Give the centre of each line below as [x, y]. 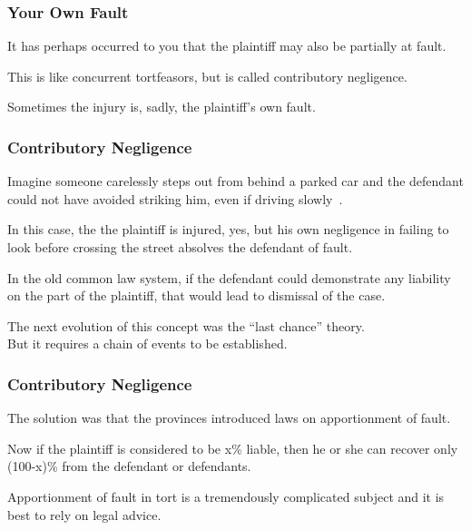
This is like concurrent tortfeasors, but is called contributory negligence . [207, 76]
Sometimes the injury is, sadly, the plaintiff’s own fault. [162, 107]
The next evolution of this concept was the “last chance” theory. [186, 325]
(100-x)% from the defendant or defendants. [129, 466]
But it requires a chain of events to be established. [147, 344]
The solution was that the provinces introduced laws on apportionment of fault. [229, 418]
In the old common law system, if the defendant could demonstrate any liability [229, 277]
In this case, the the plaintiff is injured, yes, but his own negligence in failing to [228, 229]
